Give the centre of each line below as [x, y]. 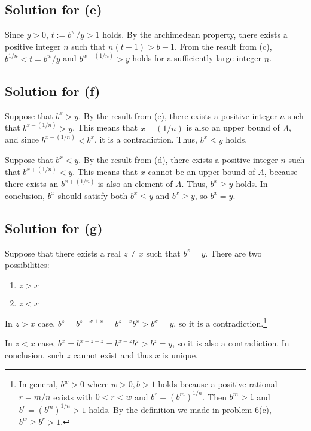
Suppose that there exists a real [63, 253]
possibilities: [27, 265]
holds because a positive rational [218, 384]
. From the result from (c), [223, 46]
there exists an [32, 184]
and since [22, 139]
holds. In [252, 184]
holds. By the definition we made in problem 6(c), [180, 409]
